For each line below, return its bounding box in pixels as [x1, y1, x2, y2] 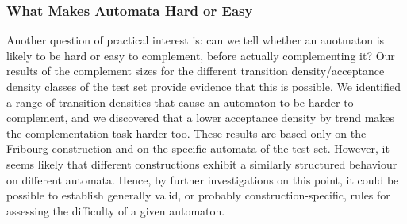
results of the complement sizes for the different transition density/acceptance [6, 63, 385, 79]
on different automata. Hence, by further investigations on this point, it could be [6, 171, 399, 188]
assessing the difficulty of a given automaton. [6, 202, 225, 218]
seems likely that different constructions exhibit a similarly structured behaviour [6, 155, 397, 172]
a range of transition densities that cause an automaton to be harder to [6, 93, 354, 110]
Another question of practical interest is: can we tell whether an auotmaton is [6, 32, 385, 48]
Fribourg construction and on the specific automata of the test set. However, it [6, 140, 390, 157]
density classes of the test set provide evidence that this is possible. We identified [6, 78, 401, 94]
